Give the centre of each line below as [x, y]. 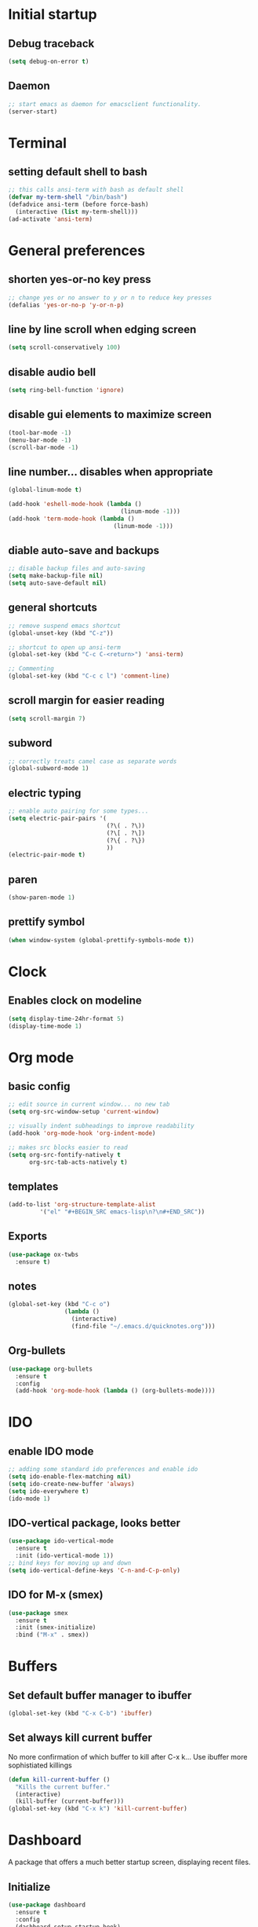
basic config [39, 1086]
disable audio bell [52, 372]
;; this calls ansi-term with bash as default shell [96, 190]
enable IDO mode [51, 1451]
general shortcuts [53, 608]
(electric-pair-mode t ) [47, 855]
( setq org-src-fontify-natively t [65, 1154]
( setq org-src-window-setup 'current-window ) [84, 1112]
